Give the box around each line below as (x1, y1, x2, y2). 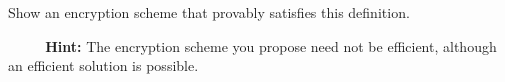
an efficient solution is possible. (8, 55, 199, 76)
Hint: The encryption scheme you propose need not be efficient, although (45, 35, 497, 56)
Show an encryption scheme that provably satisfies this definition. (8, 2, 410, 22)
